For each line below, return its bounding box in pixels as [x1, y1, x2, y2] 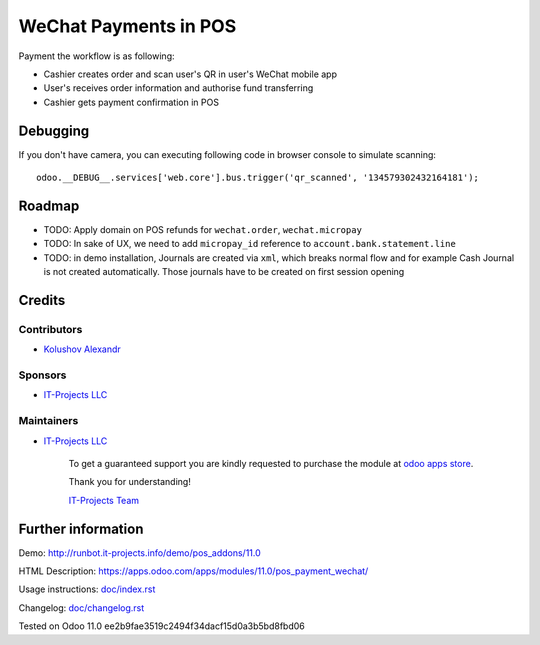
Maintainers [18, 414, 79, 428]
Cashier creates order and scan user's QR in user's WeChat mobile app [43, 68, 338, 80]
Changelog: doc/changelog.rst [18, 601, 145, 614]
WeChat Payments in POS [18, 15, 237, 37]
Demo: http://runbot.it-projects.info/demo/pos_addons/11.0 [18, 546, 262, 559]
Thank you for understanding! [68, 476, 192, 488]
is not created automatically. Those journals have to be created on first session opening [43, 266, 405, 278]
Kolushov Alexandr [43, 343, 122, 355]
